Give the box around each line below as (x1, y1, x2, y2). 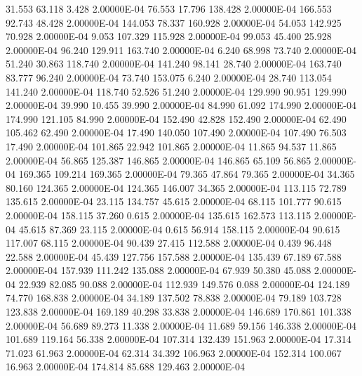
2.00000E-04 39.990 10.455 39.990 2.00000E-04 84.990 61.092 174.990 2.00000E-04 (6, 98, 356, 112)
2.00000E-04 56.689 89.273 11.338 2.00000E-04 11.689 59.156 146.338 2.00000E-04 (6, 318, 356, 332)
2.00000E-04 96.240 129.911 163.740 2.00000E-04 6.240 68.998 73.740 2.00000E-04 (6, 42, 356, 57)
